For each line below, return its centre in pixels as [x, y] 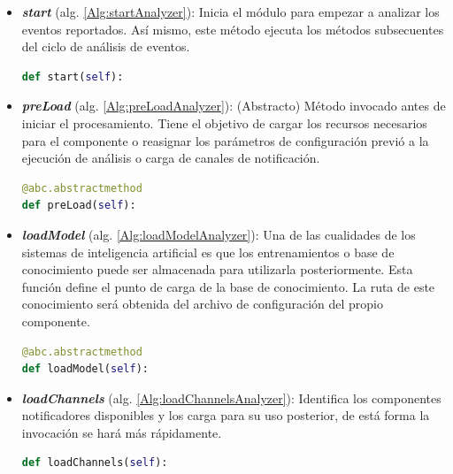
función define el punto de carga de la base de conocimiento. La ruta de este [228, 286]
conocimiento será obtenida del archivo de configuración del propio [202, 304]
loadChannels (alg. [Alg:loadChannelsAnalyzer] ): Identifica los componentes [231, 398]
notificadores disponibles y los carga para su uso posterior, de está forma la [226, 415]
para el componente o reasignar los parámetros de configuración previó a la [225, 140]
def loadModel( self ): [85, 369]
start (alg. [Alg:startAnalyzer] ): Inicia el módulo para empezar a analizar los [230, 11]
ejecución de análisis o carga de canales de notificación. [171, 158]
